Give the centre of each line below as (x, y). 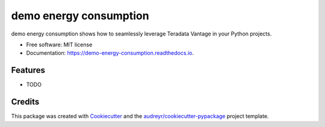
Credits (25, 102)
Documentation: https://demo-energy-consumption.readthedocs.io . (110, 53)
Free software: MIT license (59, 45)
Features (28, 70)
